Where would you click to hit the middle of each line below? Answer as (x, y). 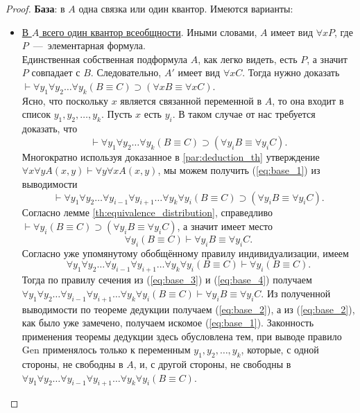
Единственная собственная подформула (105, 59)
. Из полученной (296, 293)
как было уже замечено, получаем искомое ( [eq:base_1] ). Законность (168, 323)
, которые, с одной (280, 350)
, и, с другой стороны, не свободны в (212, 364)
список (36, 114)
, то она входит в (308, 100)
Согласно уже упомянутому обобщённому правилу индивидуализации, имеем (185, 253)
